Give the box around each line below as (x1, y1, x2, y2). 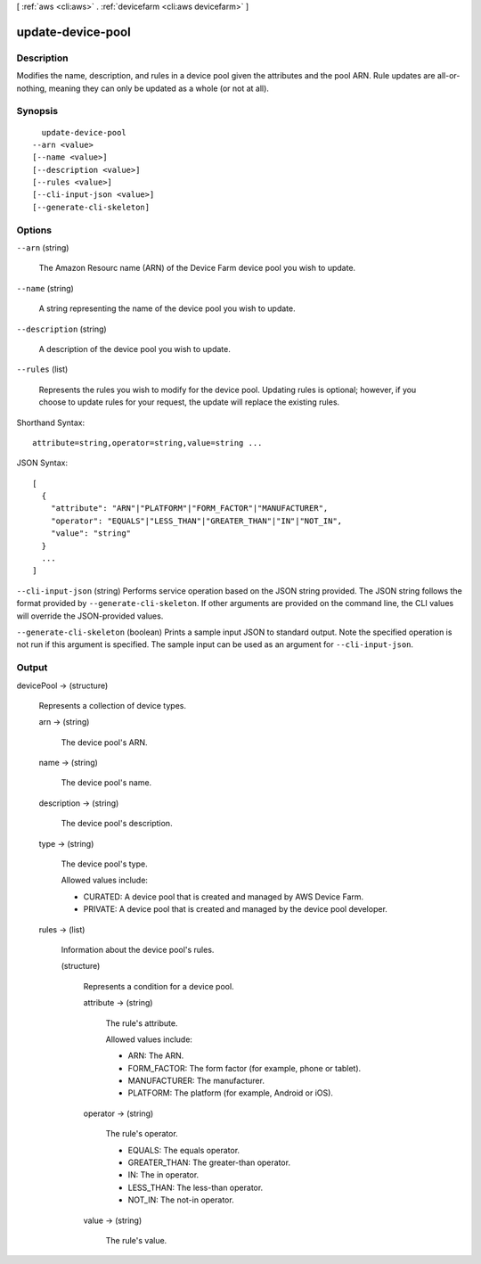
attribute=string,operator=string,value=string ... (32, 438, 263, 447)
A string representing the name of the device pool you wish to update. (38, 303, 296, 314)
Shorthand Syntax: (16, 417, 85, 428)
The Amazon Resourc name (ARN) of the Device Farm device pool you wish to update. (38, 263, 356, 274)
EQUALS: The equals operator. (127, 1145, 240, 1155)
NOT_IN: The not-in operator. (127, 1194, 235, 1205)
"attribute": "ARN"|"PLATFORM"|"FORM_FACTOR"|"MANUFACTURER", (50, 504, 329, 513)
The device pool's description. (61, 818, 173, 829)
